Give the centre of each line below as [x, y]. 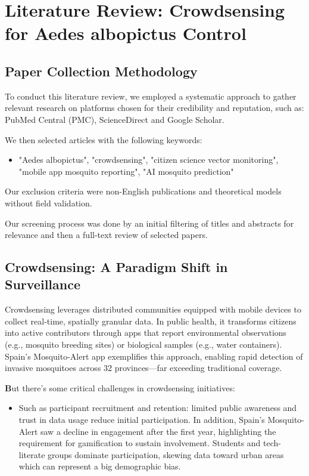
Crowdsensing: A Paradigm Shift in [116, 267]
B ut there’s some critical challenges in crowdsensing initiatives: [120, 387]
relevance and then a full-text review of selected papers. [106, 235]
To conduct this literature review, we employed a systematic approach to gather [151, 96]
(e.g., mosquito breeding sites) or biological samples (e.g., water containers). [143, 344]
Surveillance [43, 284]
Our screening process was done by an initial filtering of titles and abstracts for [149, 223]
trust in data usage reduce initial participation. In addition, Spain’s [142, 420]
